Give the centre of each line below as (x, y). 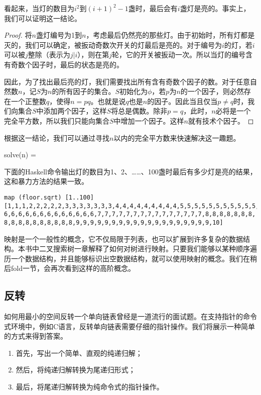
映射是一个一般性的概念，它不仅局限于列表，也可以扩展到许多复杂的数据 (123, 238)
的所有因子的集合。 (84, 91)
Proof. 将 (18, 35)
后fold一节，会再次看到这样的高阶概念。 (70, 268)
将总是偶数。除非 (139, 111)
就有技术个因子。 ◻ (221, 120)
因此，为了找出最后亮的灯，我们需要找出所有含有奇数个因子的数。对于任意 (127, 81)
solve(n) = (20, 155)
